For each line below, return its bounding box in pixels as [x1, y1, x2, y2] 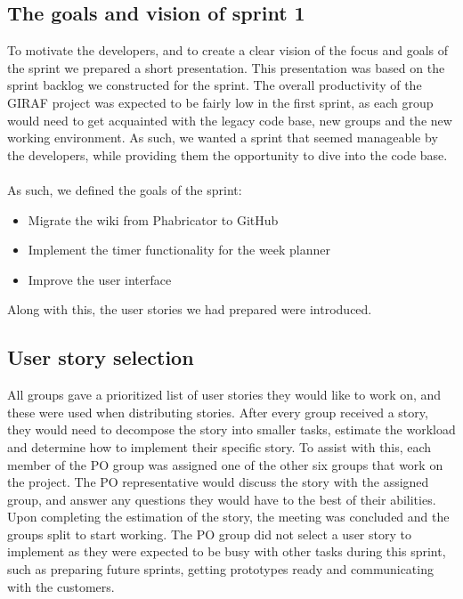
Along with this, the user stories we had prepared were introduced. [7, 300, 372, 319]
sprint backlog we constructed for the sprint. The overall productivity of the [7, 76, 422, 94]
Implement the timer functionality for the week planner [28, 240, 331, 259]
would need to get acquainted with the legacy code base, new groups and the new [7, 110, 452, 129]
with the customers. [7, 577, 115, 595]
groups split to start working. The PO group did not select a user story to [7, 524, 411, 543]
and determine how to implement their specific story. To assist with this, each [7, 437, 432, 456]
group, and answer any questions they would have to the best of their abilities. [7, 490, 436, 508]
